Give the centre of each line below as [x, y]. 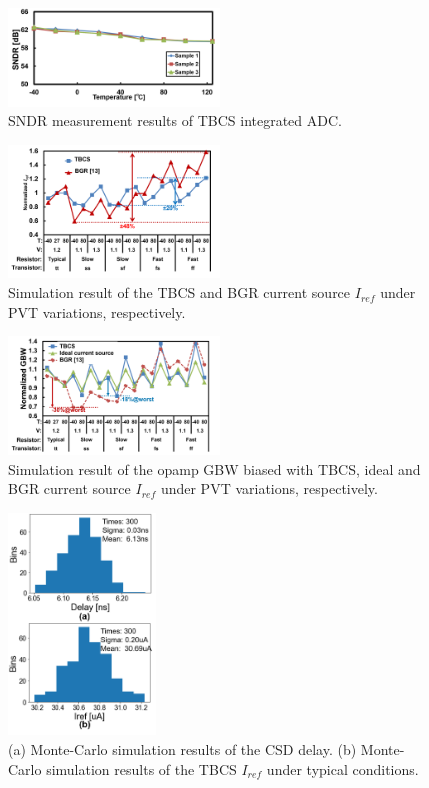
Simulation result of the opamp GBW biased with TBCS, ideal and [214, 468]
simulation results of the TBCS [141, 768]
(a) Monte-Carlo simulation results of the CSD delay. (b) [182, 748]
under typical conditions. [342, 768]
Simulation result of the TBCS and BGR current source [179, 292]
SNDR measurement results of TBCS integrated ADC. [175, 120]
